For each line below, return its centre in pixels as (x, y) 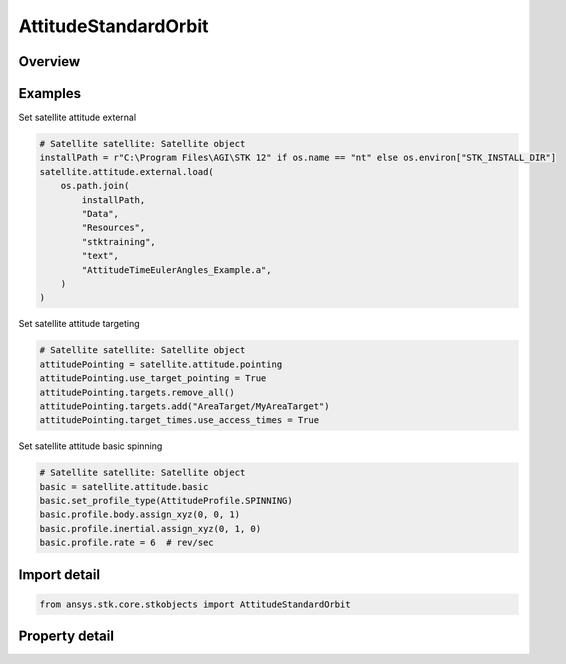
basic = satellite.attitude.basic (124, 486)
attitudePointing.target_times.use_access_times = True (179, 420)
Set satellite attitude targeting (79, 324)
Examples (50, 93)
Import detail (59, 574)
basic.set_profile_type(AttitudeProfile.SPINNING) (166, 501)
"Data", (100, 214)
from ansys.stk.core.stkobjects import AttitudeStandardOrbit (195, 604)
